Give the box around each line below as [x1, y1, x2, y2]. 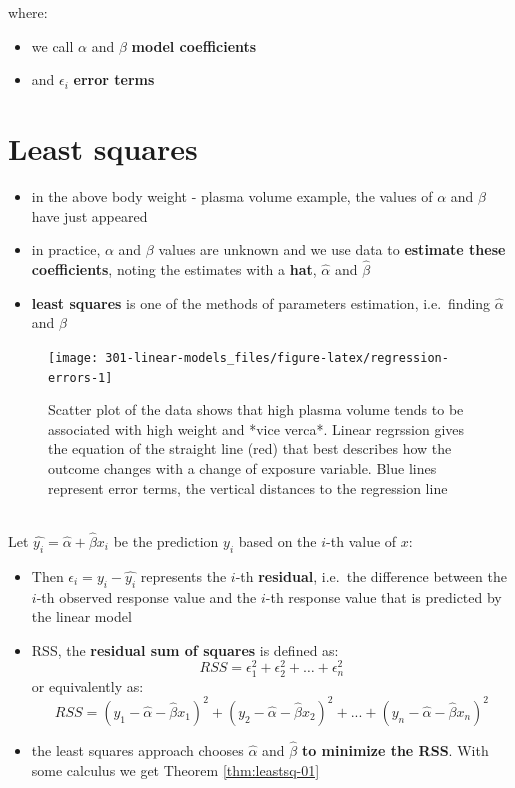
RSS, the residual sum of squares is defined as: [31, 639, 339, 660]
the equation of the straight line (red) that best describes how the [48, 438, 452, 459]
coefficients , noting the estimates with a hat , [31, 258, 317, 279]
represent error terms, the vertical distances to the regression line [48, 477, 448, 498]
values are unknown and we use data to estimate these [158, 239, 506, 260]
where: [8, 2, 48, 22]
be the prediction [113, 531, 219, 551]
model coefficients [131, 35, 257, 56]
